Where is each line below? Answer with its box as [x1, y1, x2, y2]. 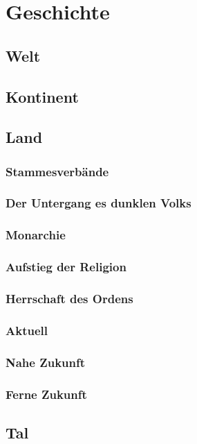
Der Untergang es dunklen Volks [6, 194, 191, 212]
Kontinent [6, 85, 79, 107]
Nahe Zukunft [6, 353, 86, 370]
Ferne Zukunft [6, 385, 87, 402]
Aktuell [6, 321, 48, 339]
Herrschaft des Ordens [6, 290, 133, 307]
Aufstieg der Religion [6, 258, 126, 275]
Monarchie [6, 226, 66, 244]
